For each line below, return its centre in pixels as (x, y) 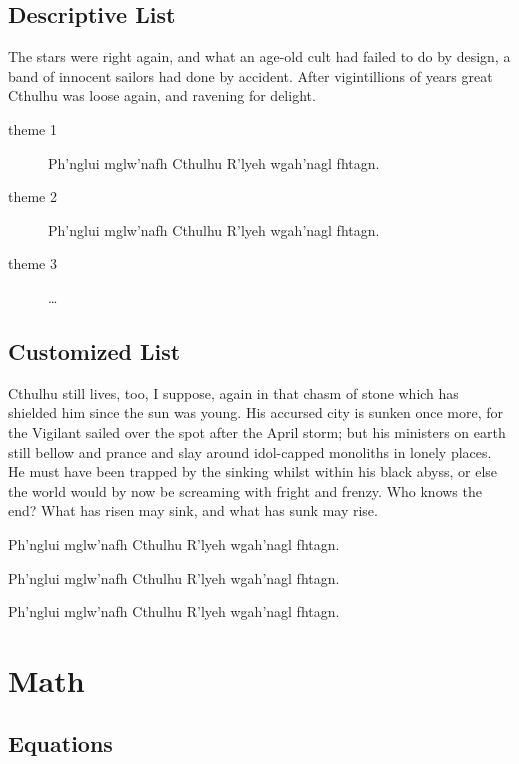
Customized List (94, 350)
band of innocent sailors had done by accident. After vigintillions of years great (250, 75)
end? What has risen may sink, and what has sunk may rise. (193, 510)
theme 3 (32, 263)
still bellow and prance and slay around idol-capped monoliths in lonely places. (250, 451)
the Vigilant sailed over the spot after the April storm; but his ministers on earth (257, 431)
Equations (60, 743)
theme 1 (32, 128)
